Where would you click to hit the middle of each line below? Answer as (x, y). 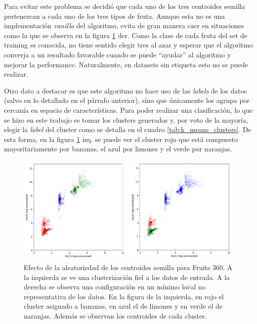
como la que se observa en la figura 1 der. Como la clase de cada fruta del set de (126, 35)
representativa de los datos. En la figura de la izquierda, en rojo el (124, 296)
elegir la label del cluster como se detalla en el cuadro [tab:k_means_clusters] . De (128, 129)
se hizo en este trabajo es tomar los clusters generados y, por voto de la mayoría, (126, 119)
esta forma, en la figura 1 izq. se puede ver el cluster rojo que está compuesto (121, 139)
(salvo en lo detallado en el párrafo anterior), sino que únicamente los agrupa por (127, 100)
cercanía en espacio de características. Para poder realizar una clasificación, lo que (128, 110)
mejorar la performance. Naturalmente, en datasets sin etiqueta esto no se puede (126, 64)
